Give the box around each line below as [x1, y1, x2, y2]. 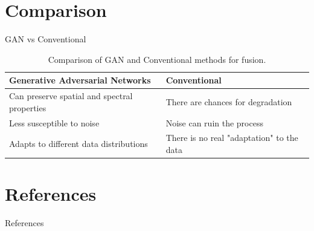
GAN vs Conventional [5, 33, 86, 45]
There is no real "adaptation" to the [165, 131, 298, 144]
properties [9, 101, 46, 114]
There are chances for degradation [165, 95, 292, 108]
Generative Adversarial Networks [9, 74, 151, 86]
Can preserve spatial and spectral [9, 89, 133, 102]
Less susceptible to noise [9, 116, 100, 129]
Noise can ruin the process [165, 116, 263, 129]
